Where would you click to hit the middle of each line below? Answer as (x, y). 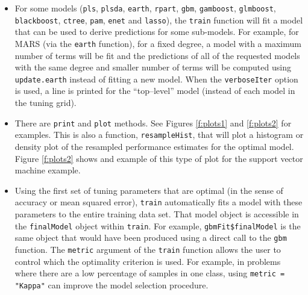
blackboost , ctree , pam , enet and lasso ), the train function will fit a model (159, 20)
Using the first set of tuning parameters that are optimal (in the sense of (149, 190)
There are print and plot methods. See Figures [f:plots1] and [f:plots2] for (153, 123)
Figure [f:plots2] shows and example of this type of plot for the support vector (159, 158)
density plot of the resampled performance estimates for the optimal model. (154, 146)
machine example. (48, 170)
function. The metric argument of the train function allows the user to (148, 249)
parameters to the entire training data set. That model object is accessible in (157, 213)
